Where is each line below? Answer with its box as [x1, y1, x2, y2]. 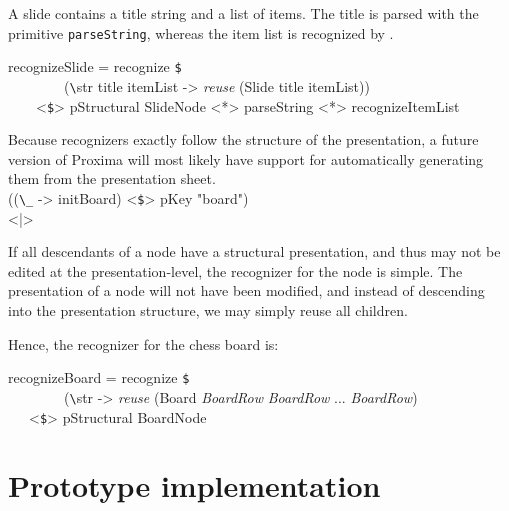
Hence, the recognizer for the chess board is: [8, 333, 279, 354]
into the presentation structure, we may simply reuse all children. [8, 300, 408, 321]
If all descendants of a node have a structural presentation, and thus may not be [8, 241, 501, 262]
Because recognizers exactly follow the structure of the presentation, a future [8, 129, 479, 150]
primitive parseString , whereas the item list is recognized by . [8, 22, 394, 43]
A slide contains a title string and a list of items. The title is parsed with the [8, 3, 479, 23]
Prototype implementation [8, 465, 381, 506]
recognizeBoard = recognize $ [8, 367, 190, 388]
